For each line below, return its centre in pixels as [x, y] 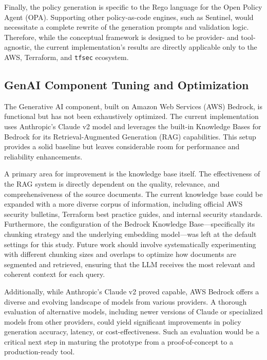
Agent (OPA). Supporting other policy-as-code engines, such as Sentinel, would [129, 17]
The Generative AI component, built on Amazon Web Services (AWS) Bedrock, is [133, 106]
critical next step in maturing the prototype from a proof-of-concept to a [119, 341]
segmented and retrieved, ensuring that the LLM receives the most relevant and [130, 264]
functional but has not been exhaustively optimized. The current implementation [131, 116]
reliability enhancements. [43, 156]
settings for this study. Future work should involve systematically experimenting [130, 244]
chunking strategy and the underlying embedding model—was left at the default [130, 234]
